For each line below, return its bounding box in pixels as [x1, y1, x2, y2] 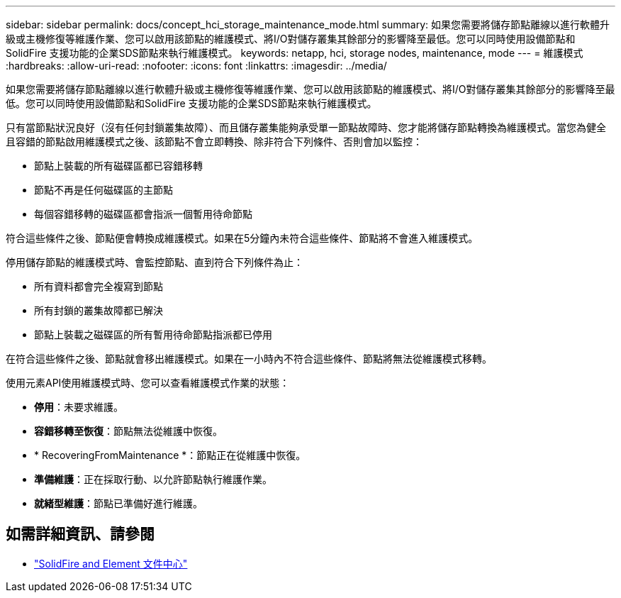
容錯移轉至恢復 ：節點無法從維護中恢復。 [34, 425, 223, 437]
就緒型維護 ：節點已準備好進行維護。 [34, 497, 203, 509]
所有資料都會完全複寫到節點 [34, 280, 163, 292]
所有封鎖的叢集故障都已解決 [34, 304, 163, 316]
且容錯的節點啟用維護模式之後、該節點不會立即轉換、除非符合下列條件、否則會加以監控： [6, 135, 423, 148]
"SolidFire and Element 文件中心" [34, 557, 188, 570]
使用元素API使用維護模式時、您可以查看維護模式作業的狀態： [6, 377, 290, 389]
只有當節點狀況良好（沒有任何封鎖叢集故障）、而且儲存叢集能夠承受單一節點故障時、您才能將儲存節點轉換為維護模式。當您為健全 [6, 121, 606, 133]
